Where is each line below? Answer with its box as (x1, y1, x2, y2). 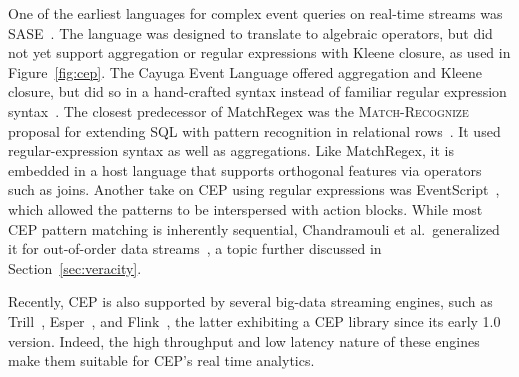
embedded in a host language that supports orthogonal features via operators (8, 159, 482, 180)
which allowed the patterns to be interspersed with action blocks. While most (8, 198, 483, 219)
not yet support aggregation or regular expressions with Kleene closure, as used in (8, 42, 511, 63)
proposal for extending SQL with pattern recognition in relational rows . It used (8, 120, 501, 141)
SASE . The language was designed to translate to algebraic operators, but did (8, 22, 493, 43)
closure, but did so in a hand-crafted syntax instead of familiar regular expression (8, 81, 507, 102)
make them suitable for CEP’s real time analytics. (8, 350, 315, 371)
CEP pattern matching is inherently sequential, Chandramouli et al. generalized (8, 218, 500, 239)
